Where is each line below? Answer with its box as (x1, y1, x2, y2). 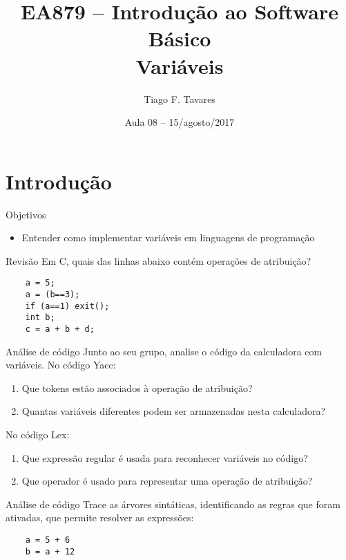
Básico (148, 24, 211, 53)
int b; (25, 312, 55, 323)
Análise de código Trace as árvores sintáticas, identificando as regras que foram (6, 496, 340, 511)
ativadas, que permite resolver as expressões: (6, 510, 194, 525)
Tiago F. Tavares (144, 91, 215, 106)
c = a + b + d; (25, 324, 95, 335)
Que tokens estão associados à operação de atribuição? (21, 380, 253, 395)
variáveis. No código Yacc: (6, 357, 116, 372)
